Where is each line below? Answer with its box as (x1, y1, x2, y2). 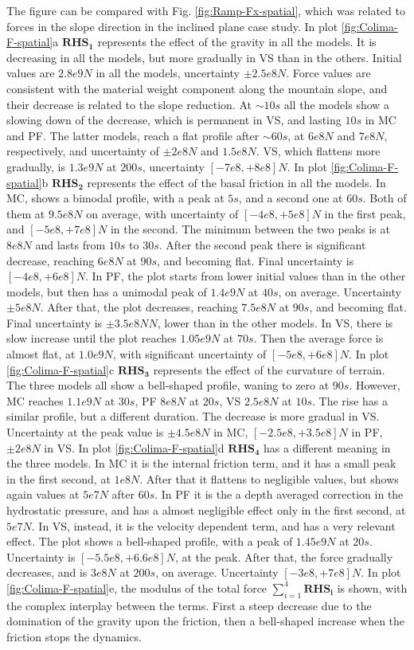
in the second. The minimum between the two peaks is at (110, 221, 390, 237)
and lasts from (35, 236, 106, 253)
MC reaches (6, 392, 64, 409)
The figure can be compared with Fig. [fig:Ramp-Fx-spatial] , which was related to (6, 2, 405, 18)
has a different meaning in (264, 439, 391, 456)
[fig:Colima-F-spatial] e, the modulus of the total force (6, 579, 268, 596)
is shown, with (337, 579, 408, 596)
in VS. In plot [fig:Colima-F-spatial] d (44, 439, 225, 456)
